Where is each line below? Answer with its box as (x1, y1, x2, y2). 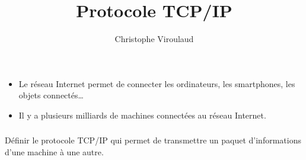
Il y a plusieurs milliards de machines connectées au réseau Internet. (18, 108, 266, 121)
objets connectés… (18, 89, 84, 101)
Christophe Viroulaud (114, 33, 194, 45)
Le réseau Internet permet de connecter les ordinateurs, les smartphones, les (18, 77, 295, 89)
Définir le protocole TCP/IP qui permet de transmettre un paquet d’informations (5, 134, 301, 146)
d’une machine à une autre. (5, 146, 104, 158)
